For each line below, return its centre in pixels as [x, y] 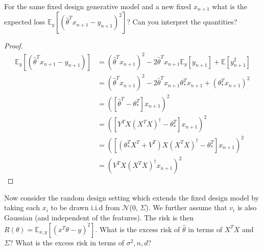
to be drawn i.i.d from [85, 207]
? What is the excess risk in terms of [67, 242]
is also [247, 207]
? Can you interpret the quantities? [182, 22]
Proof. [14, 46]
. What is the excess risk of [138, 229]
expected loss [25, 22]
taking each [22, 207]
